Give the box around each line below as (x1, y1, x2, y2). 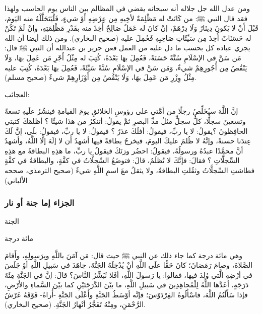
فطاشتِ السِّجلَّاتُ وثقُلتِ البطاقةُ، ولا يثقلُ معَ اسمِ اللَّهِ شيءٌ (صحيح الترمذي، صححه (5, 165, 255, 175)
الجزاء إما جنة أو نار (5, 196, 75, 209)
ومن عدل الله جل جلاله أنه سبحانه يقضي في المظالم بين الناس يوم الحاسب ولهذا (5, 3, 250, 13)
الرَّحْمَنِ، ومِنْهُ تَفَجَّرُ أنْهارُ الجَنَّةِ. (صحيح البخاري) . (5, 299, 146, 309)
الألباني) (5, 175, 28, 185)
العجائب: (5, 89, 30, 99)
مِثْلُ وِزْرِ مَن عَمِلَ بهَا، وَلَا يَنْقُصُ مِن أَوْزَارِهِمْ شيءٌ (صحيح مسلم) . (5, 72, 197, 83)
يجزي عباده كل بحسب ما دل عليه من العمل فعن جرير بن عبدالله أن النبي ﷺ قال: (5, 42, 250, 53)
